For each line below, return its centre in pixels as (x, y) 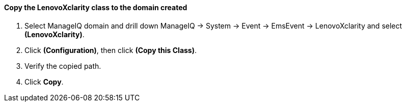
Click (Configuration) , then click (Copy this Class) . (111, 50)
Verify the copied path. (63, 66)
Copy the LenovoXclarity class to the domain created (96, 7)
